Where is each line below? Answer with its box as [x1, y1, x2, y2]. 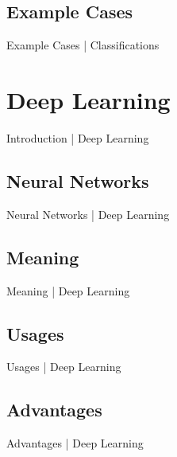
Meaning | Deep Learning [6, 282, 130, 299]
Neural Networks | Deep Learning [6, 205, 170, 222]
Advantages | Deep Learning [6, 435, 144, 451]
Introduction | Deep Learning [6, 129, 149, 146]
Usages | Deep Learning [6, 358, 121, 375]
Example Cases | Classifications [6, 37, 160, 53]
